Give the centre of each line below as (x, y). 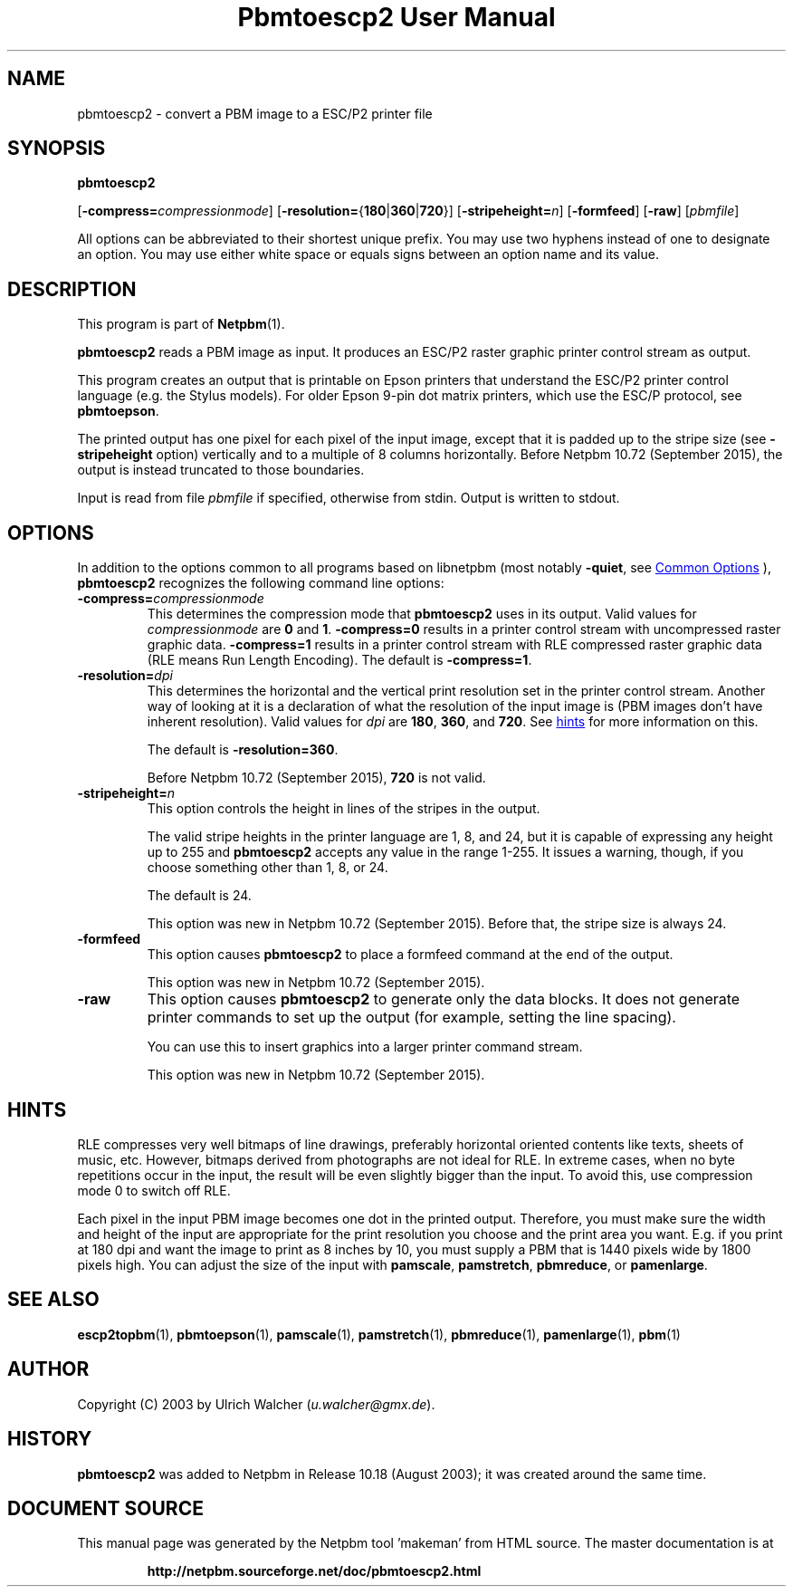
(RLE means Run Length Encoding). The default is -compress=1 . (339, 660)
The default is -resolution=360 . (243, 750)
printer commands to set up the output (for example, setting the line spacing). (411, 1018)
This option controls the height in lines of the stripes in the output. (344, 809)
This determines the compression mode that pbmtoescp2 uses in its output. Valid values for (422, 614)
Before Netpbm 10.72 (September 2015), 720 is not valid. (316, 778)
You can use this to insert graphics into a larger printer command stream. (365, 1047)
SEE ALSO (53, 1300)
